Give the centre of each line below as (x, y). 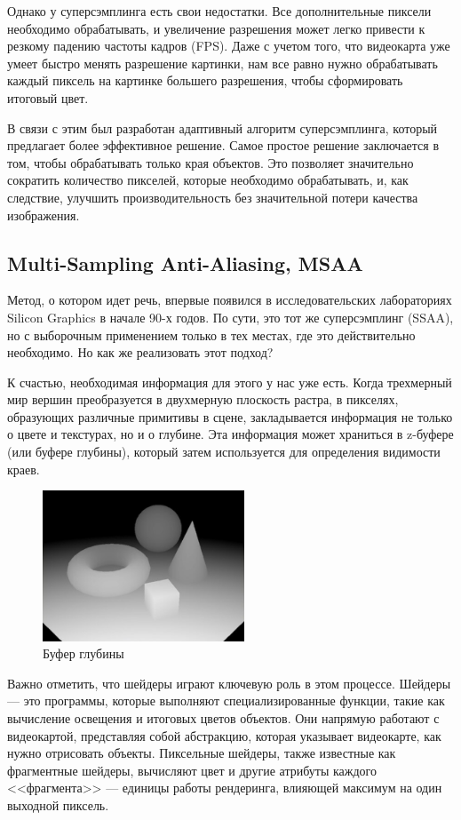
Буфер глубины (83, 653)
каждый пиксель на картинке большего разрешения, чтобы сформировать (205, 80)
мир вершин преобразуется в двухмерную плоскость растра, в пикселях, (203, 399)
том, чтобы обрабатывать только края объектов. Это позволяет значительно (211, 162)
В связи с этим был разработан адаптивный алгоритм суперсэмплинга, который (223, 127)
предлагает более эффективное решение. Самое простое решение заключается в (223, 145)
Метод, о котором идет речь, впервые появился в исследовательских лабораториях (230, 300)
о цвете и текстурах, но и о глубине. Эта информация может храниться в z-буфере (230, 434)
